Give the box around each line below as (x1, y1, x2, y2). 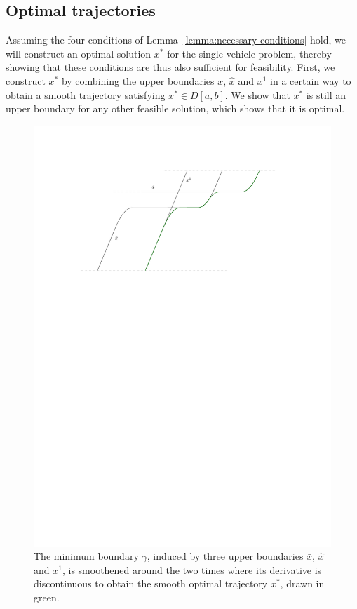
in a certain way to (270, 73, 351, 88)
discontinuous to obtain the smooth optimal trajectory (34, 576, 268, 591)
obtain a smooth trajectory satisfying (6, 87, 166, 102)
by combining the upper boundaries (61, 73, 215, 88)
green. (34, 590, 60, 605)
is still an (306, 87, 346, 102)
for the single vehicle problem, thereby (167, 46, 332, 60)
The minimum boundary (34, 549, 139, 563)
